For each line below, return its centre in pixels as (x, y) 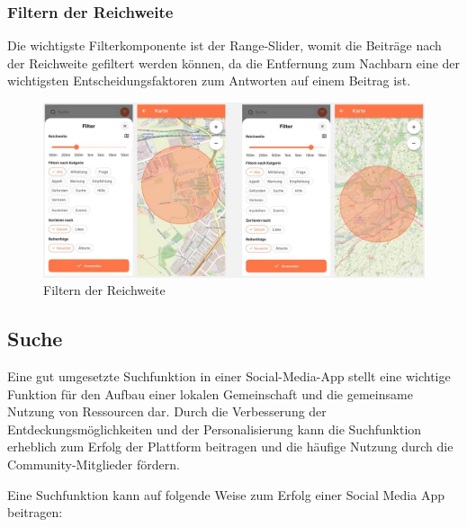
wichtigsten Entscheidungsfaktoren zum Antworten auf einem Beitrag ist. (209, 80)
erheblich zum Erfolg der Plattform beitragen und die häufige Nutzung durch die (230, 447)
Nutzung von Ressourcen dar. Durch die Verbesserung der (167, 411)
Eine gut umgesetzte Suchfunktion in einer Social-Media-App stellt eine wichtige (229, 376)
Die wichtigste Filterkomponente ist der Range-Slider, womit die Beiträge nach (225, 45)
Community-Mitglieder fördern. (94, 464)
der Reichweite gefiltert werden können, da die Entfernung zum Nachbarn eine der (234, 63)
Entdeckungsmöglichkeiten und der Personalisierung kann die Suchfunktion (215, 429)
